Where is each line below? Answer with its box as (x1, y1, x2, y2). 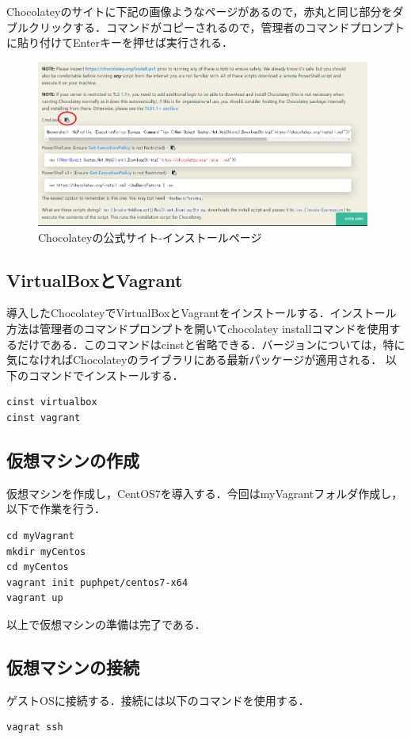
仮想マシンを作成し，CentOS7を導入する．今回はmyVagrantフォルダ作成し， (6, 484, 403, 501)
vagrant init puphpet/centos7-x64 (6, 576, 188, 588)
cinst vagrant (6, 412, 81, 423)
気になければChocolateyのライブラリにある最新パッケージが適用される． (6, 351, 382, 368)
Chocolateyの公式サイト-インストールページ (38, 228, 262, 245)
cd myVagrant (6, 530, 74, 542)
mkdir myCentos (6, 546, 86, 557)
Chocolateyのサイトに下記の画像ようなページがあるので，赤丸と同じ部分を (6, 3, 393, 19)
